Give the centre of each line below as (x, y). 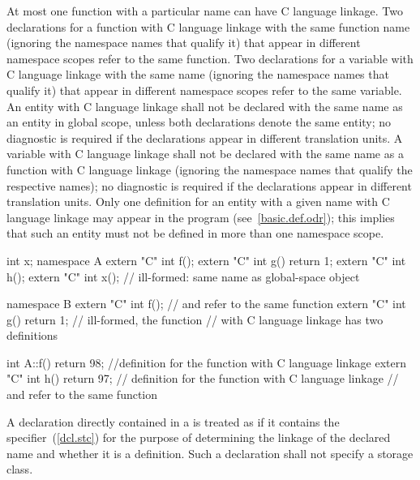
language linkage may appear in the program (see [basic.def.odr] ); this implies (201, 217)
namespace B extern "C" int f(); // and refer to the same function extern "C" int (206, 304)
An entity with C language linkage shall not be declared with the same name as (205, 106)
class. (20, 469)
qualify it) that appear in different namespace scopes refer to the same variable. (204, 90)
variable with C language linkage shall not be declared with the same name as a (205, 154)
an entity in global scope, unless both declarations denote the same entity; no (199, 122)
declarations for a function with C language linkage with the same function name (208, 26)
